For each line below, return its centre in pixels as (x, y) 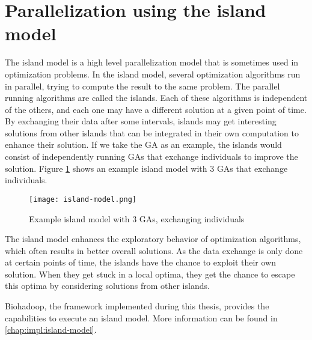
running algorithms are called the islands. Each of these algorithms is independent (156, 98)
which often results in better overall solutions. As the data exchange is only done (154, 250)
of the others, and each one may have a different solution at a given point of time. (156, 109)
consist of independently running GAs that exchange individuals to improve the (151, 156)
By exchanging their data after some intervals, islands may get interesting (141, 121)
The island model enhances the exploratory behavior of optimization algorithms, (153, 239)
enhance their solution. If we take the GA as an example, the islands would (143, 144)
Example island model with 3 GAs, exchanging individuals (137, 218)
